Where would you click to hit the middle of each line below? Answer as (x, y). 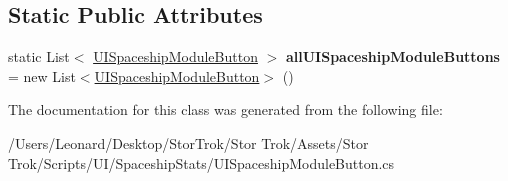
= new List (42, 75)
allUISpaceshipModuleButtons (392, 56)
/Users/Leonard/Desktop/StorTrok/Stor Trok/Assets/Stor (188, 142)
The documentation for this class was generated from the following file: (225, 109)
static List (39, 56)
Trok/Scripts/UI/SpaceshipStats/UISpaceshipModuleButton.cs (201, 162)
